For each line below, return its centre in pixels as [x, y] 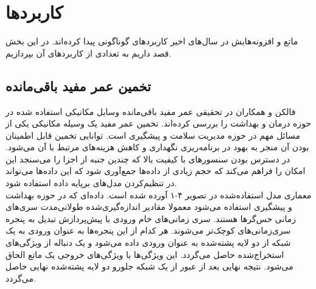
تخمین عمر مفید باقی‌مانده [78, 85]
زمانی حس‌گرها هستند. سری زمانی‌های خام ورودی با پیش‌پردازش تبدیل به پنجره [151, 218]
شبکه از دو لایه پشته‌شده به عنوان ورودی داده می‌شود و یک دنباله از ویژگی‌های [148, 242]
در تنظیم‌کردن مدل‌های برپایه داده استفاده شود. [91, 183]
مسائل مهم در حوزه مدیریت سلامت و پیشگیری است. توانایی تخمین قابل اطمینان [153, 135]
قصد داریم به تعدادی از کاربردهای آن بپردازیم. [89, 53]
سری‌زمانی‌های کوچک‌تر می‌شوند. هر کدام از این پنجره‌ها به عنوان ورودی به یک [148, 230]
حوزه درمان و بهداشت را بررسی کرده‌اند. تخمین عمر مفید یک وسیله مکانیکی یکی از [159, 123]
